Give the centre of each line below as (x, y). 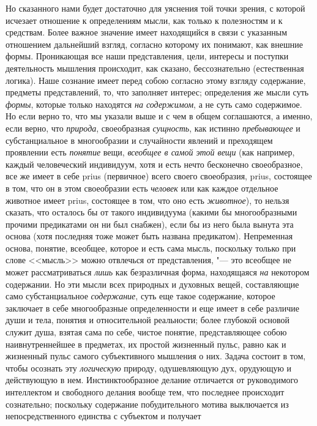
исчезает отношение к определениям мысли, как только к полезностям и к (144, 20)
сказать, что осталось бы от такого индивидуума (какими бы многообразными (151, 212)
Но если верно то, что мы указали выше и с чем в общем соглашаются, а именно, (159, 116)
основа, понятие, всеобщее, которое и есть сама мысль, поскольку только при (151, 248)
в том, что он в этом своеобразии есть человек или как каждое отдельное (142, 188)
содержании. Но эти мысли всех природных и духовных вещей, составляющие (152, 284)
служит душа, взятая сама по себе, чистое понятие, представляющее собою (146, 332)
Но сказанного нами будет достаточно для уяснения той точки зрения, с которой (155, 8)
